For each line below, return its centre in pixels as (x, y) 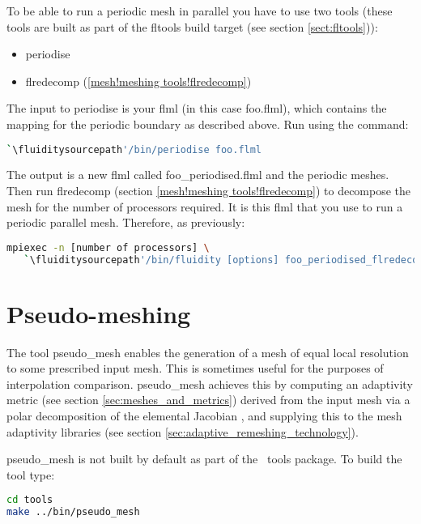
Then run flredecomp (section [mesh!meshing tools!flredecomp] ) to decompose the (209, 191)
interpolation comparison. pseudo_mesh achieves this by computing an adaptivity (210, 383)
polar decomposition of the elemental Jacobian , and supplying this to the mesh (204, 416)
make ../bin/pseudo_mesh (73, 512)
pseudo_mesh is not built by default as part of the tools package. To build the (204, 459)
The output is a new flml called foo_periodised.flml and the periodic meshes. (198, 175)
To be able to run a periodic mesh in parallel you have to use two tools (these (200, 11)
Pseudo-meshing (99, 313)
